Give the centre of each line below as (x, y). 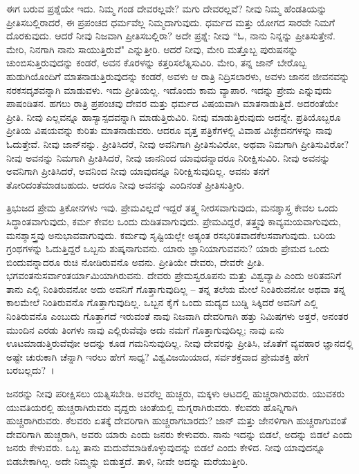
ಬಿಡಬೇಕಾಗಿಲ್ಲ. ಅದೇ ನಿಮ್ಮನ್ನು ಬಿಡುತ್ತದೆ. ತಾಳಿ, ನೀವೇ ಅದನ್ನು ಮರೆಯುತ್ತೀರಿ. (127, 461)
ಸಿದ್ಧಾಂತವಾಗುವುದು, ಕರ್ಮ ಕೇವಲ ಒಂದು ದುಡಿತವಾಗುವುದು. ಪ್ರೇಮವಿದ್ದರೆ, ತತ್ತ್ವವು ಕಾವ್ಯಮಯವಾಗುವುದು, (174, 221)
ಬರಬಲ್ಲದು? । (30, 370)
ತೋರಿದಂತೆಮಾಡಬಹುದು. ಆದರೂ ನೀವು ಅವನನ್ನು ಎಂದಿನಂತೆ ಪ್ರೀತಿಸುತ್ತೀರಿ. (126, 184)
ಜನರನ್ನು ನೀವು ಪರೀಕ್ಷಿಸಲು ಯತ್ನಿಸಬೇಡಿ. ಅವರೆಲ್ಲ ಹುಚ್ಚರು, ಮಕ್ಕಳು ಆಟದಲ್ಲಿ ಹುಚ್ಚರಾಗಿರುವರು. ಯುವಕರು (176, 394)
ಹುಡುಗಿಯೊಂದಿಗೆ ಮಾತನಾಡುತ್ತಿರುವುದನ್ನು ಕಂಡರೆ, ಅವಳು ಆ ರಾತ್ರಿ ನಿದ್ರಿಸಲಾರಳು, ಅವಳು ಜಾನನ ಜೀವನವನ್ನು (178, 76)
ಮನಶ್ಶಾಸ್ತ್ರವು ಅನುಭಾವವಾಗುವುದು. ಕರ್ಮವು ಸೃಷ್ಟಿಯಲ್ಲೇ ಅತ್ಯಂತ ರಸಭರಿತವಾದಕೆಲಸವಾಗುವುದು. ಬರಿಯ (171, 235)
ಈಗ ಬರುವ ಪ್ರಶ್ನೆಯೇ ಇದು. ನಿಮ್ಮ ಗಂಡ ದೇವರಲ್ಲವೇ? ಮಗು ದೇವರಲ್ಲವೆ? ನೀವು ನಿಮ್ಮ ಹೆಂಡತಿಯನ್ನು (167, 8)
